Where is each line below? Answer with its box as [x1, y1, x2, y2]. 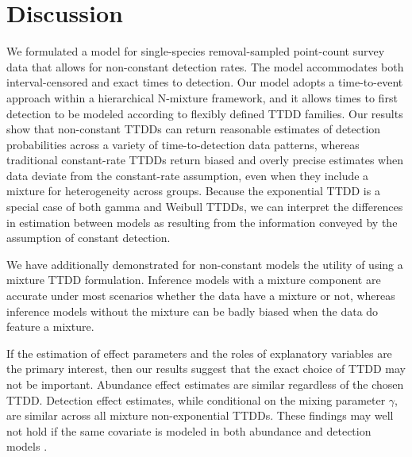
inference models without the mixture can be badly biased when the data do [6, 302, 379, 319]
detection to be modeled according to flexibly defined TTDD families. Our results [6, 105, 403, 121]
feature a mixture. [6, 318, 94, 335]
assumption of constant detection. [6, 229, 171, 246]
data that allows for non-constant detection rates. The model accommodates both [6, 58, 404, 75]
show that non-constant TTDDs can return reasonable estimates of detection [6, 121, 381, 137]
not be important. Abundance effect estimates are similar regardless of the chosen [6, 376, 404, 392]
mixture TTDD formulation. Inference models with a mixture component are [6, 271, 381, 288]
